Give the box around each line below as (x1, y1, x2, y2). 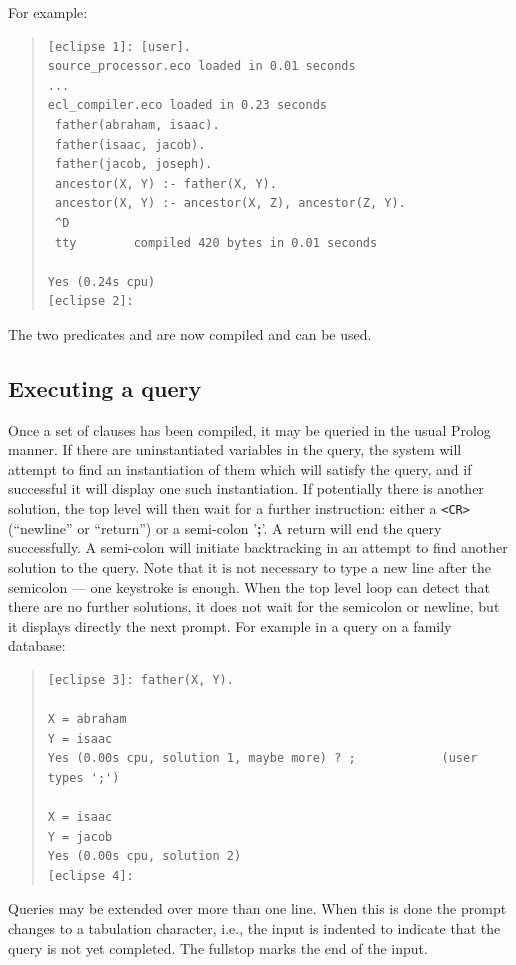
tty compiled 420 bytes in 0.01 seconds (54, 235, 378, 250)
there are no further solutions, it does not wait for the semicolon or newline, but (8, 596, 500, 617)
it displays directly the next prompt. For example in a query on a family (8, 615, 452, 636)
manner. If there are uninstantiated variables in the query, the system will (8, 439, 462, 460)
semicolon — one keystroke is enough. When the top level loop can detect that (8, 576, 491, 597)
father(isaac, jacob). (54, 137, 206, 152)
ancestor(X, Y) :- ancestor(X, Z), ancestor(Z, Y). (54, 196, 406, 211)
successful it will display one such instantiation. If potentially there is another (8, 478, 484, 499)
